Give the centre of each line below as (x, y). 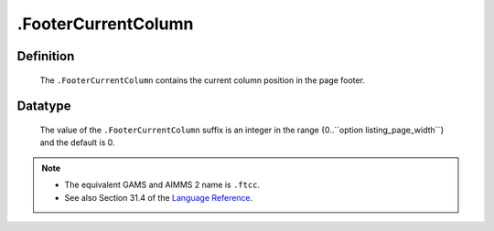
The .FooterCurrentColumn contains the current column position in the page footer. (203, 80)
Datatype (44, 106)
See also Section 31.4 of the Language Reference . (159, 197)
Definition (46, 56)
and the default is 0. (77, 142)
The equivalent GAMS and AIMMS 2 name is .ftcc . (162, 185)
